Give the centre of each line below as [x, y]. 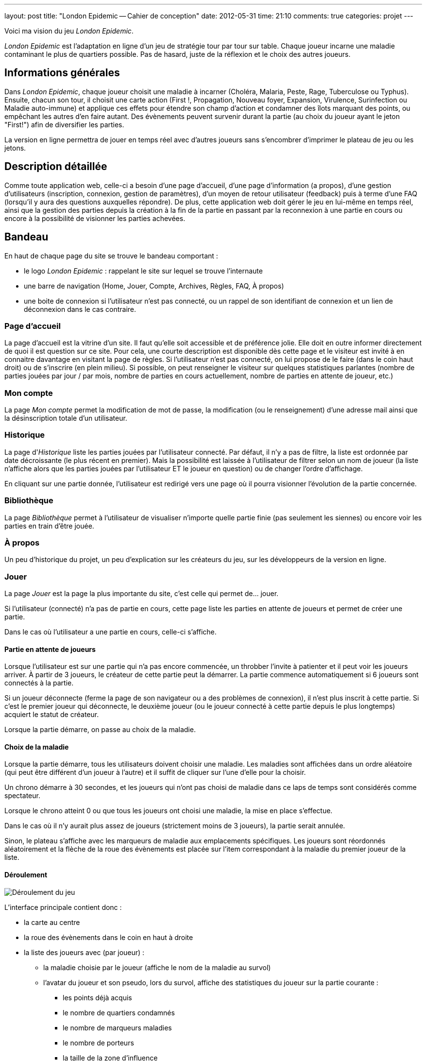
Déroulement [26, 875]
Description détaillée [56, 167]
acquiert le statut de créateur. [52, 715]
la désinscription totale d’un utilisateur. [66, 418]
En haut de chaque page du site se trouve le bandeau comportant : [111, 256]
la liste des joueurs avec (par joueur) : [84, 952]
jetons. [15, 148]
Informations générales [62, 73]
